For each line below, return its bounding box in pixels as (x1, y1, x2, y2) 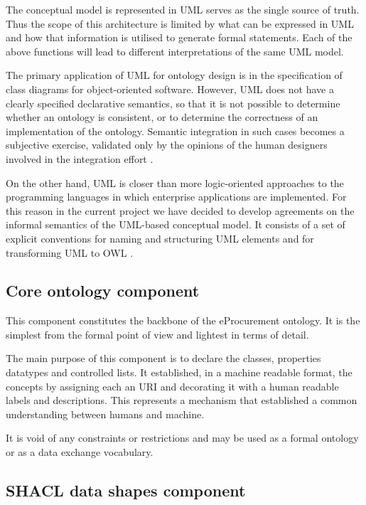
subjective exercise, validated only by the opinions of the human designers (6, 137, 328, 152)
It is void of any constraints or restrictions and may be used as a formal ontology (6, 430, 359, 445)
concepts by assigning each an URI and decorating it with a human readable (6, 378, 339, 393)
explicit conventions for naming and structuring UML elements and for (6, 230, 314, 245)
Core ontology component (6, 280, 200, 302)
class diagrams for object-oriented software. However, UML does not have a (6, 81, 334, 96)
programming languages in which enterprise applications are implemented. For (6, 189, 347, 204)
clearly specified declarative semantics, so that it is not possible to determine (6, 95, 340, 110)
